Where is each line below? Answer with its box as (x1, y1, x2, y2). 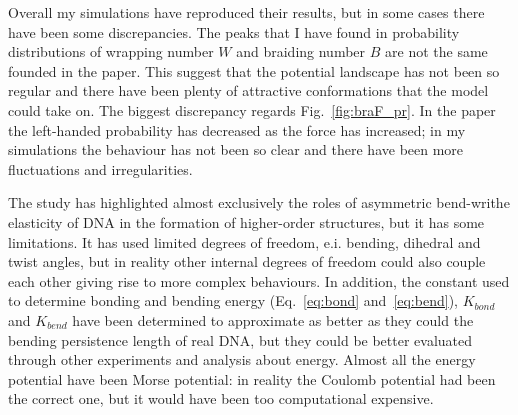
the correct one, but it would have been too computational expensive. (8, 388, 434, 409)
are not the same (385, 41, 488, 62)
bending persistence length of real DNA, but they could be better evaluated (8, 329, 473, 350)
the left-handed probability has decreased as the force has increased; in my (8, 119, 466, 140)
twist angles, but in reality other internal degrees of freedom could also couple (8, 251, 486, 272)
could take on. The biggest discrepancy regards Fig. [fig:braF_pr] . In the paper (8, 99, 496, 120)
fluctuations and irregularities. (8, 158, 193, 179)
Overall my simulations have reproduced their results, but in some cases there (8, 2, 485, 22)
